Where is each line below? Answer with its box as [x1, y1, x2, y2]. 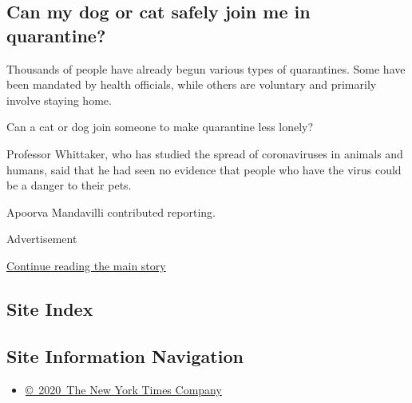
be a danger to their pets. [6, 177, 132, 194]
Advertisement [6, 230, 77, 247]
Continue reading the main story [6, 257, 166, 273]
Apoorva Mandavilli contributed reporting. [6, 203, 216, 220]
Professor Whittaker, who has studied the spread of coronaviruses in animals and [6, 145, 403, 162]
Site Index [6, 296, 93, 321]
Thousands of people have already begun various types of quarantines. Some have [6, 60, 406, 77]
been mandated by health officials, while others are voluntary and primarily [6, 76, 377, 93]
